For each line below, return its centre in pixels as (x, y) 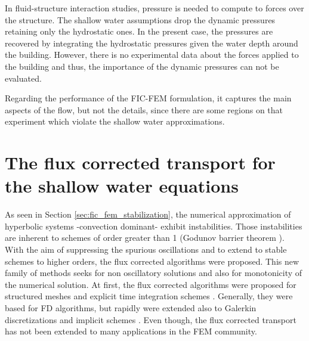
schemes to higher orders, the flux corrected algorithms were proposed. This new (152, 261)
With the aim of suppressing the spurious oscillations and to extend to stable (146, 249)
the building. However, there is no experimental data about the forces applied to (152, 55)
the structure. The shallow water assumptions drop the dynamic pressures (140, 19)
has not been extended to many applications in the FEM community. (131, 331)
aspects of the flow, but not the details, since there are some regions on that (144, 109)
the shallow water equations (122, 186)
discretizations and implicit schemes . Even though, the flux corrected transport (151, 319)
